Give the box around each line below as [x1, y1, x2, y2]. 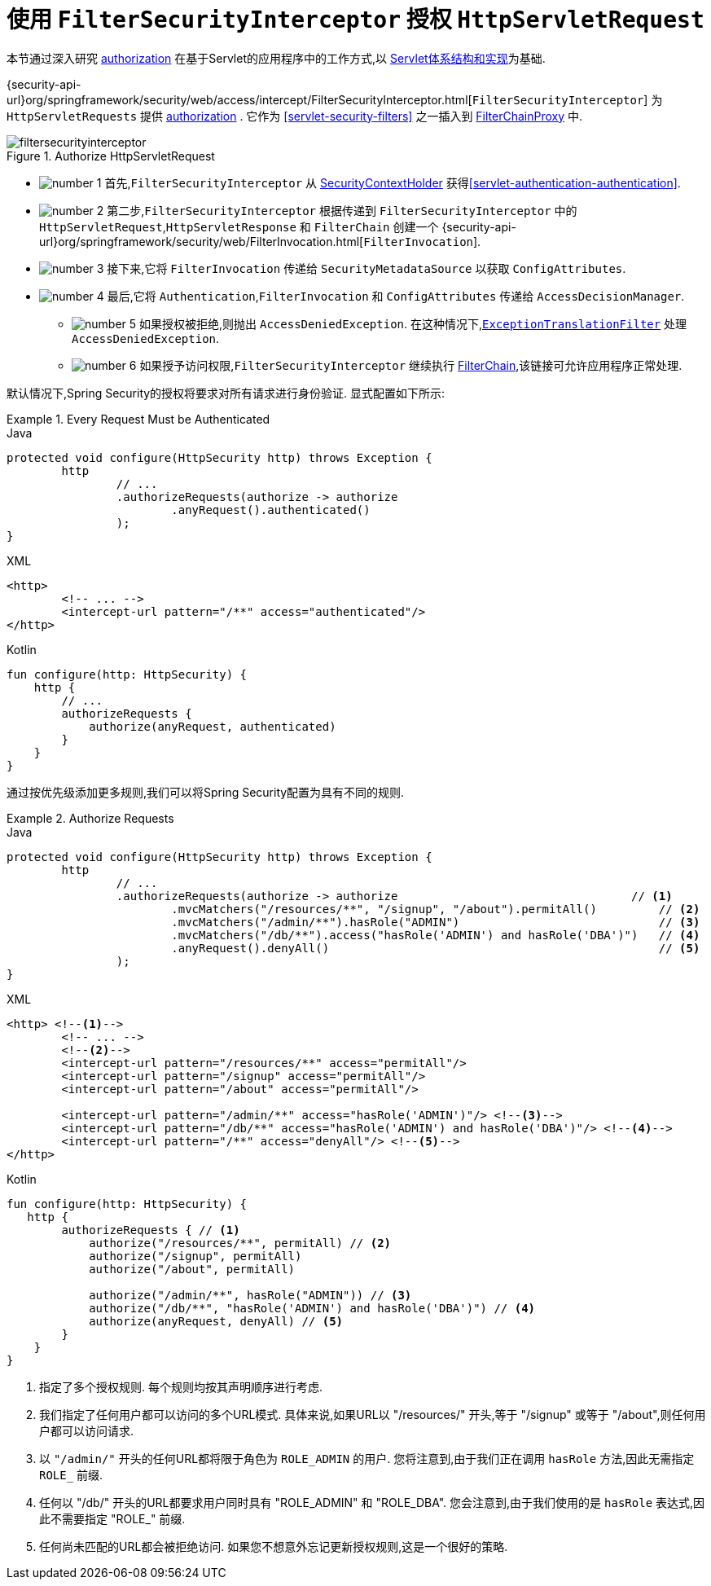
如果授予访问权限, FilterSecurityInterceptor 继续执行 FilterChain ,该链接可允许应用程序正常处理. [139, 358, 682, 372]
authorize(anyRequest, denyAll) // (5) [89, 1314, 344, 1328]
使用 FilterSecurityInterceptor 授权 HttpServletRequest [7, 6, 704, 33]
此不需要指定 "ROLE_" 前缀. [39, 1511, 186, 1526]
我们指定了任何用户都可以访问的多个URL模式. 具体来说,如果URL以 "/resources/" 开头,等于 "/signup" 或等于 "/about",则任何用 [39, 1407, 706, 1421]
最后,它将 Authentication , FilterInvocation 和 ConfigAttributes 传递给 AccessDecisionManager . [107, 288, 685, 303]
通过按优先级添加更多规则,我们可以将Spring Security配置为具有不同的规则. [7, 784, 405, 799]
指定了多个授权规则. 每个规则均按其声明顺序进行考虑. [39, 1379, 323, 1394]
